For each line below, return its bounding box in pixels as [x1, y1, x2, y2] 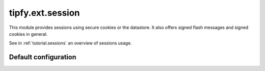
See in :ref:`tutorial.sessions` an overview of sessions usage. [9, 40, 132, 46]
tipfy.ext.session [9, 7, 80, 18]
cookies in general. [9, 31, 48, 37]
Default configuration [9, 53, 77, 61]
